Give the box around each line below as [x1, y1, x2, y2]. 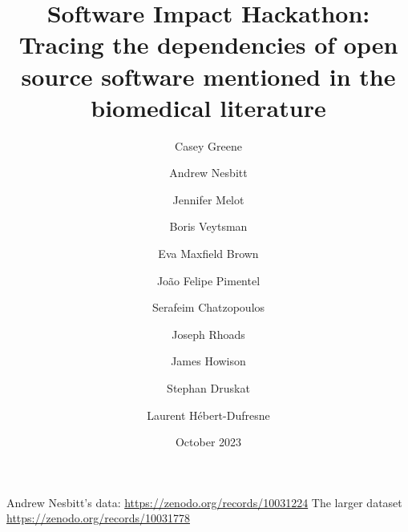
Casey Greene [175, 137, 242, 154]
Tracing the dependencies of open [18, 28, 398, 61]
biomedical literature [91, 91, 326, 123]
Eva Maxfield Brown [158, 245, 259, 262]
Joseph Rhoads [172, 325, 245, 342]
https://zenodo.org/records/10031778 [6, 510, 190, 526]
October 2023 [175, 433, 242, 450]
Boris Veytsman [169, 218, 248, 235]
